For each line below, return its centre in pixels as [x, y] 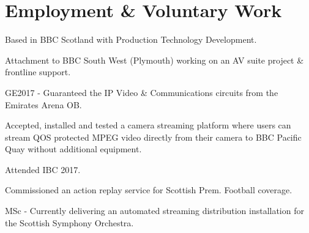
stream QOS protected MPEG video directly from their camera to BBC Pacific [153, 137]
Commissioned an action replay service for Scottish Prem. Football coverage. [149, 190]
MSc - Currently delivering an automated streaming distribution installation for [154, 211]
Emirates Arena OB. [43, 104]
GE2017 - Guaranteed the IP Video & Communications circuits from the [142, 92]
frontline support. [38, 72]
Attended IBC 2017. [43, 169]
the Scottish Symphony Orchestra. [69, 222]
